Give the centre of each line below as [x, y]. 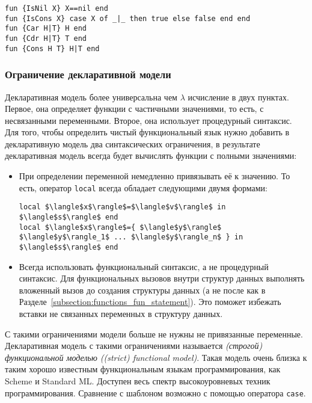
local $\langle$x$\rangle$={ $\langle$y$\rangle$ [120, 227]
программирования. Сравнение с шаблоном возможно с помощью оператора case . [155, 392]
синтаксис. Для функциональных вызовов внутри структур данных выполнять [162, 278]
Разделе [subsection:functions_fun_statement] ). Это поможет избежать [150, 302]
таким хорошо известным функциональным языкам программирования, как [143, 369]
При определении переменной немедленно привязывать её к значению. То [154, 176]
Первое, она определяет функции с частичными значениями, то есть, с [134, 109]
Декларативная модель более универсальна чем [91, 97]
